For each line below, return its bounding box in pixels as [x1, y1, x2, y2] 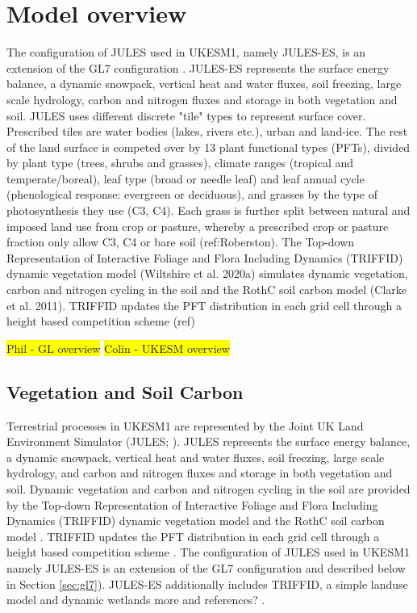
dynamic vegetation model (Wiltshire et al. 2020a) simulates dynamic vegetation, [6, 265, 408, 282]
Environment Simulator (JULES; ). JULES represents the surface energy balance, [6, 433, 411, 450]
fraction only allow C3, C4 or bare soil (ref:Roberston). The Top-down [6, 233, 355, 250]
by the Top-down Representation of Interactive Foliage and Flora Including [6, 496, 378, 513]
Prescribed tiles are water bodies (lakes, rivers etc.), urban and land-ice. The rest [6, 123, 408, 140]
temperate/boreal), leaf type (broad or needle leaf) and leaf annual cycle [6, 170, 365, 187]
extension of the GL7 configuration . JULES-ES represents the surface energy [6, 59, 390, 76]
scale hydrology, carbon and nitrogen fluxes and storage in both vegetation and [6, 90, 398, 107]
